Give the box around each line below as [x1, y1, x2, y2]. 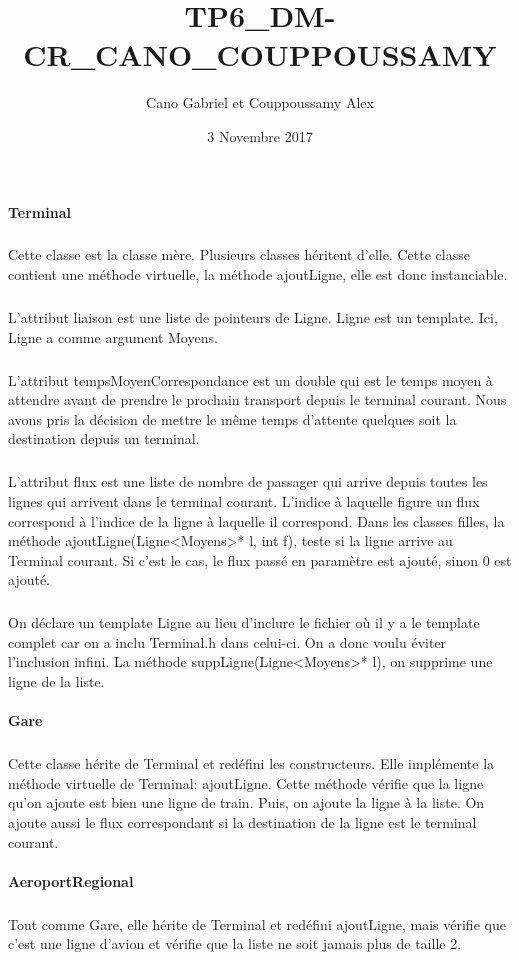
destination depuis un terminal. [8, 428, 200, 449]
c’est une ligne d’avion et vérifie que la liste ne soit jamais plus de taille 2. [8, 933, 462, 954]
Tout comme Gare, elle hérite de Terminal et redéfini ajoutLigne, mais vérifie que [8, 913, 506, 934]
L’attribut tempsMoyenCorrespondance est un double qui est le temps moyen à [8, 369, 493, 390]
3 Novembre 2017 [207, 125, 313, 146]
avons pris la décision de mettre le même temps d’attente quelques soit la [8, 408, 457, 429]
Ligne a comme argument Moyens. [8, 326, 218, 347]
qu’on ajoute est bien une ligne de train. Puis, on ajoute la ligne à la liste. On [8, 792, 485, 813]
